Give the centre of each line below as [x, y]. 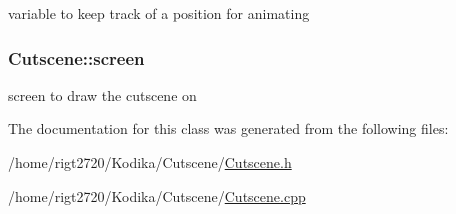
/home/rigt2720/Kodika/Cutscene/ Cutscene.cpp [157, 195]
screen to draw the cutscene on [102, 94]
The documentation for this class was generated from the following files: [228, 128]
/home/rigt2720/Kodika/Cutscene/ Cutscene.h [150, 162]
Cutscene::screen [76, 57]
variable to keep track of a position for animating [159, 13]
